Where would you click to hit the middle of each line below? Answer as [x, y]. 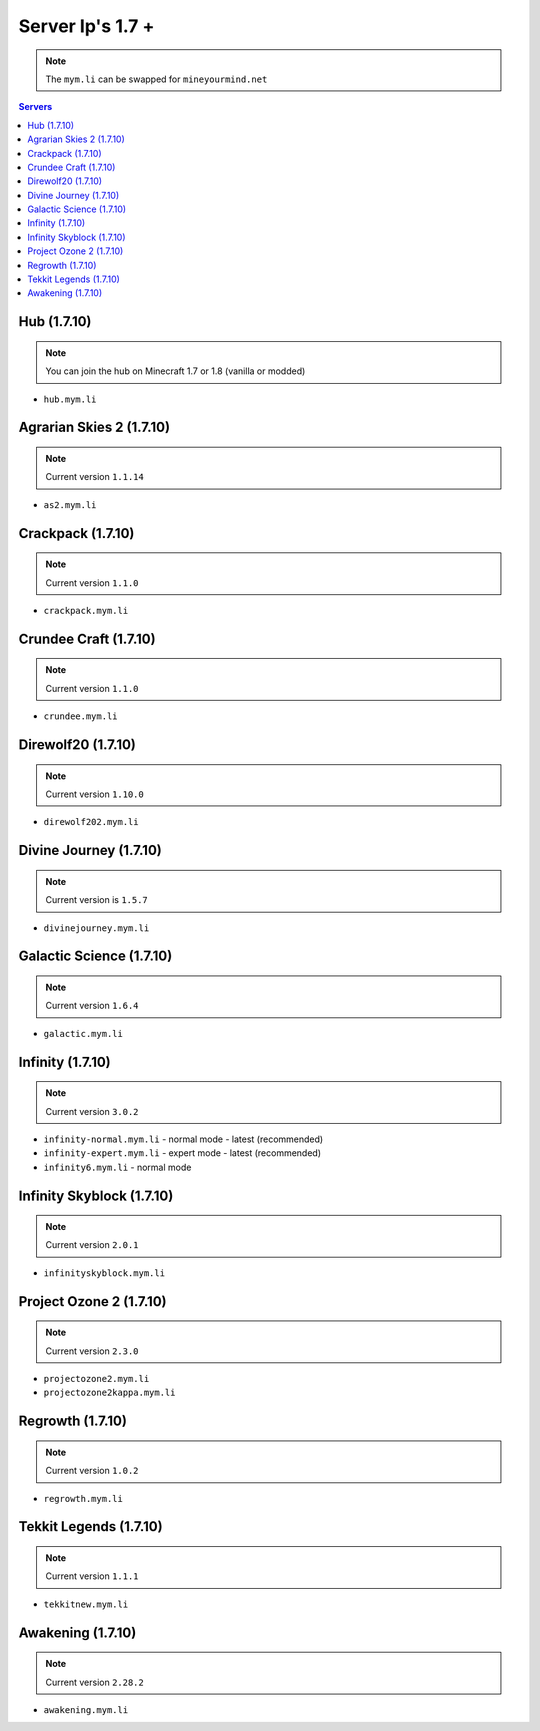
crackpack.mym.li [86, 610]
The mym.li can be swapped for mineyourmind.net [156, 79]
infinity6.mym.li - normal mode [117, 1167]
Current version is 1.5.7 [97, 900]
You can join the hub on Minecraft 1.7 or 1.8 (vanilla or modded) [175, 371]
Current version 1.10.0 [94, 794]
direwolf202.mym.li [91, 822]
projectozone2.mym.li [96, 1379]
